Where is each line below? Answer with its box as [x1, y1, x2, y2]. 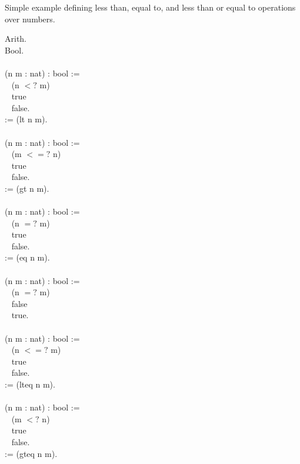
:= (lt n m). [5, 113, 48, 125]
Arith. [5, 32, 27, 45]
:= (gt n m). [5, 182, 49, 194]
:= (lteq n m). [5, 378, 55, 390]
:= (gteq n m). [5, 447, 58, 459]
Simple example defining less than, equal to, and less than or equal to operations [5, 1, 296, 13]
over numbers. [5, 12, 55, 25]
